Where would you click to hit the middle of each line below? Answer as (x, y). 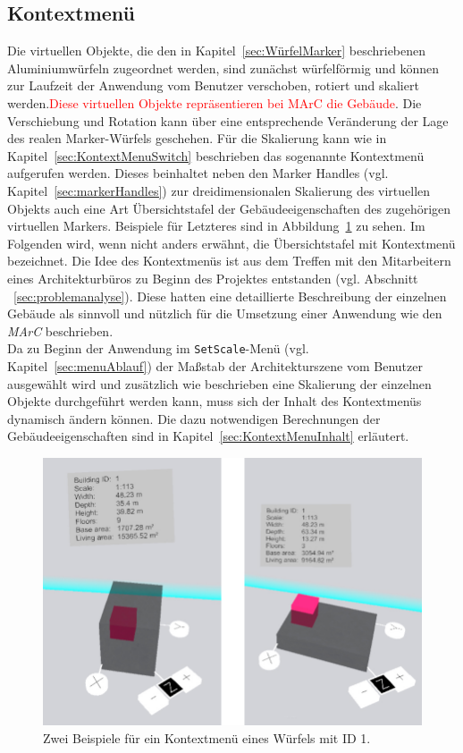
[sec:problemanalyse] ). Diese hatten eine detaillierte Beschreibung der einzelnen (230, 296)
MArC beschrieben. (60, 330)
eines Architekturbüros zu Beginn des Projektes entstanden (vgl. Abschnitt (213, 278)
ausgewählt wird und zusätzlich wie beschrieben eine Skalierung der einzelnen (219, 383)
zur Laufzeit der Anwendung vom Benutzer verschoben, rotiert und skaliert (213, 85)
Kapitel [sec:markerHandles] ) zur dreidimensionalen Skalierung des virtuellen (219, 190)
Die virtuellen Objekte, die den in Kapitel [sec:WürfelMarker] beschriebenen (217, 51)
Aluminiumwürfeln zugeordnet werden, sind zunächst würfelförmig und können (223, 68)
